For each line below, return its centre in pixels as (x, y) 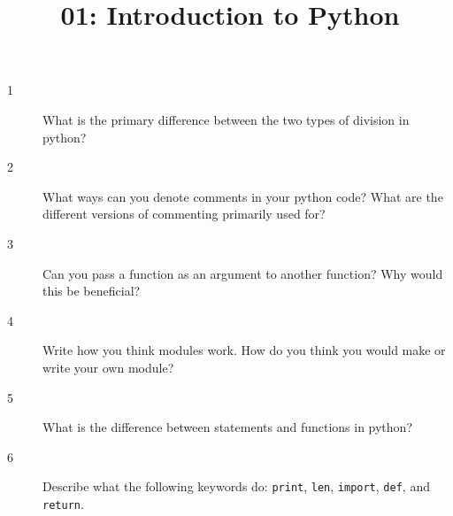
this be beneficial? (92, 291)
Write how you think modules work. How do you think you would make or (244, 350)
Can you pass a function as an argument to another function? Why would (243, 273)
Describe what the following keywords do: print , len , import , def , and (236, 486)
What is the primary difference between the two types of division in (226, 119)
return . (63, 503)
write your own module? (108, 367)
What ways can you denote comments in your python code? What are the (243, 196)
